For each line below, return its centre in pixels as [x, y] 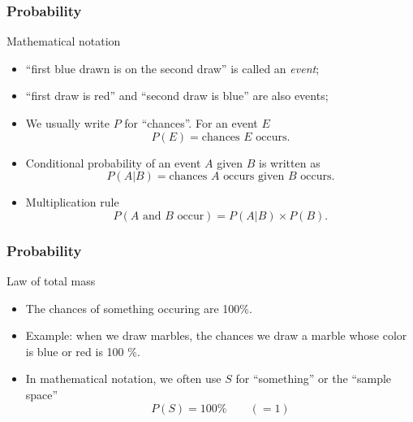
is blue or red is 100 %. [83, 351]
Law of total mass [51, 281]
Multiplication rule [72, 202]
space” [42, 394]
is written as [290, 162]
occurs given [254, 177]
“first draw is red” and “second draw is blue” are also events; [177, 96]
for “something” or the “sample [314, 378]
